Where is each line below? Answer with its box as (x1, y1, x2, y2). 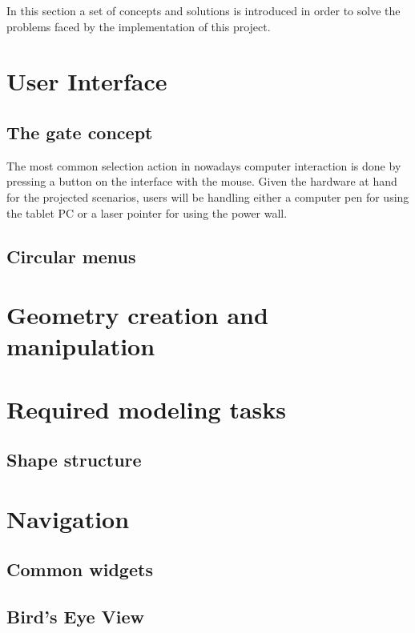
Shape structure (6, 447, 142, 472)
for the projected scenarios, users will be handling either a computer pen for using (6, 188, 409, 205)
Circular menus (6, 243, 136, 268)
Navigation (6, 502, 130, 535)
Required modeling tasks (6, 392, 287, 425)
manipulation (6, 330, 155, 363)
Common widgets (6, 557, 153, 582)
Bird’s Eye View (6, 604, 145, 629)
